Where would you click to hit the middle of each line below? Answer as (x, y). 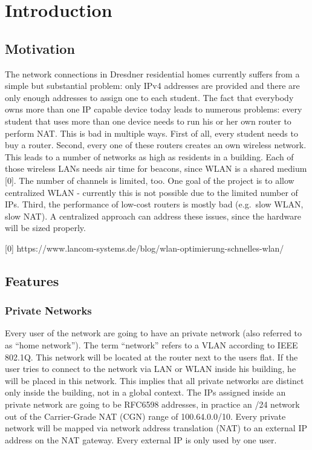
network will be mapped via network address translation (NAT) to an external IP (156, 428)
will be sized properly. (45, 228)
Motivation (40, 48)
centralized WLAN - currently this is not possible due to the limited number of (151, 192)
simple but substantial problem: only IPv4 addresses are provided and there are (152, 86)
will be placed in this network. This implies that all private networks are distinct (154, 380)
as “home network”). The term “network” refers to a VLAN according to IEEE (151, 345)
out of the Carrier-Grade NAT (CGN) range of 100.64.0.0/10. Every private (145, 416)
